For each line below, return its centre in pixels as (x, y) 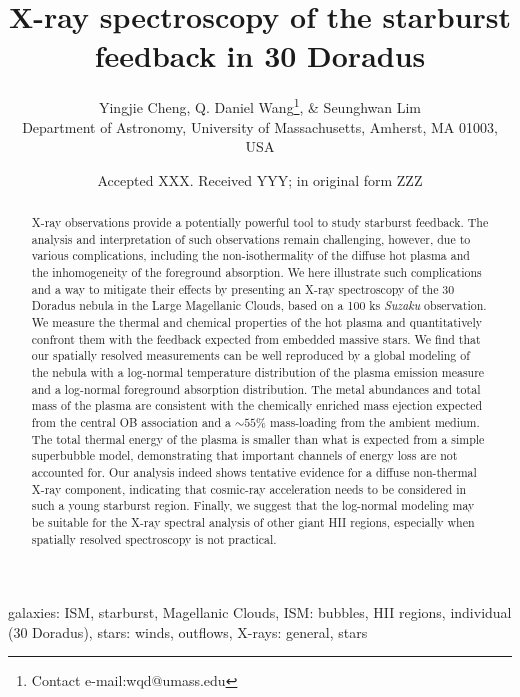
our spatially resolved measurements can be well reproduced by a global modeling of (250, 355)
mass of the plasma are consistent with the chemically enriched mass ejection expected (257, 405)
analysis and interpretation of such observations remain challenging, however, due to (251, 238)
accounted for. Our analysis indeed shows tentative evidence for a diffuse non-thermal (254, 471)
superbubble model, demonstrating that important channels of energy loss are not (244, 455)
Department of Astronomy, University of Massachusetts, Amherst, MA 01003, (260, 126)
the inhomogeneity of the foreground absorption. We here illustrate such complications (256, 272)
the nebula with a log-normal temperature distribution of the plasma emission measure (258, 372)
